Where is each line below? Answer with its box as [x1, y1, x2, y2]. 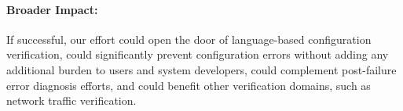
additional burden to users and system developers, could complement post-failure [6, 61, 397, 77]
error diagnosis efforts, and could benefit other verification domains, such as [6, 77, 371, 93]
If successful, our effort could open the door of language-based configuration [6, 30, 372, 47]
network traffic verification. [6, 92, 137, 109]
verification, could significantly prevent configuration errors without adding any [6, 46, 389, 63]
